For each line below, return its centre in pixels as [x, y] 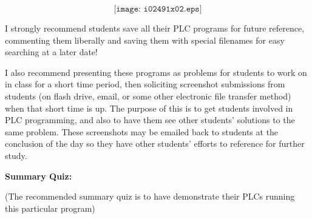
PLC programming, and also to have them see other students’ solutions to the [150, 120]
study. [16, 155]
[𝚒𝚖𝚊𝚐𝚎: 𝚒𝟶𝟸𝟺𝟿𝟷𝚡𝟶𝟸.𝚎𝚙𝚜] [158, 9]
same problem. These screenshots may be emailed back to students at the [142, 131]
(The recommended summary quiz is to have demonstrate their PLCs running [150, 196]
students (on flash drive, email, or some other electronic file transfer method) [148, 96]
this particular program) [50, 208]
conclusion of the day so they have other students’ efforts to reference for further [155, 143]
